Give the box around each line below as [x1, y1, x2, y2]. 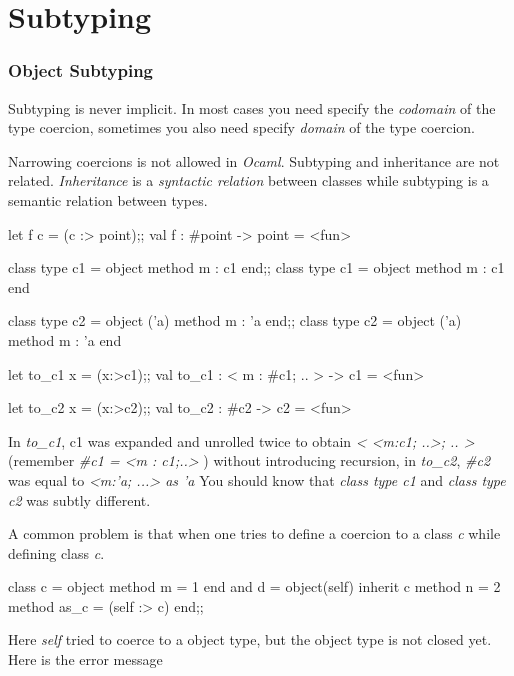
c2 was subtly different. [8, 489, 151, 510]
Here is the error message [8, 649, 163, 670]
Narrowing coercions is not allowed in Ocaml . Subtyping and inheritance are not [8, 150, 500, 171]
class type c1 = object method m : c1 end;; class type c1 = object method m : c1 [8, 257, 505, 278]
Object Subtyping [8, 58, 154, 83]
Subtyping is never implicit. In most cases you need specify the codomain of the [8, 97, 496, 118]
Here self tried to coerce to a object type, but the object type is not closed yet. [8, 629, 492, 650]
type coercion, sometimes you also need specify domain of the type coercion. [8, 117, 475, 138]
